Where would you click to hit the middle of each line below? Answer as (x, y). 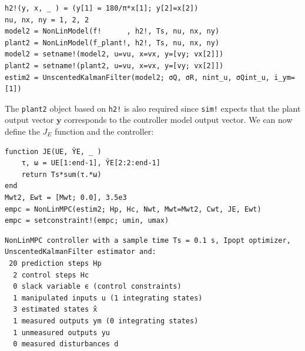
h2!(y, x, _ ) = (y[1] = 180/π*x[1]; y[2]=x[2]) (102, 8)
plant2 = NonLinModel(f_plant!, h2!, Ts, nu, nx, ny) (112, 43)
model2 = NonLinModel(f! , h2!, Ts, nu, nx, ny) (112, 31)
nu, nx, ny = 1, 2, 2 (47, 20)
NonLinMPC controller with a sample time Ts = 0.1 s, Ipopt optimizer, (148, 240)
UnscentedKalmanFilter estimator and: (81, 252)
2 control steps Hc (51, 275)
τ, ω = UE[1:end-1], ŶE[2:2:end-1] (91, 163)
